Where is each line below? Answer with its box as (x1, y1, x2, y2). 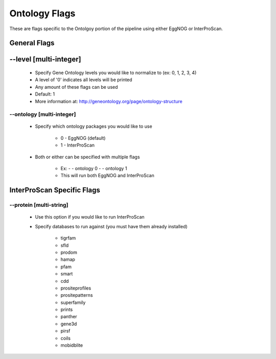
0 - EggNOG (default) (60, 135, 106, 141)
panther (60, 314, 78, 320)
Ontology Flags (9, 8, 76, 19)
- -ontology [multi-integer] (9, 111, 76, 118)
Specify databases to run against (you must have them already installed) (35, 223, 188, 229)
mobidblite (60, 342, 83, 348)
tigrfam (60, 235, 76, 241)
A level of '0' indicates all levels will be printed (35, 77, 132, 83)
